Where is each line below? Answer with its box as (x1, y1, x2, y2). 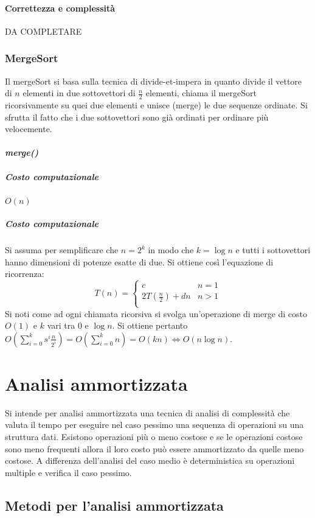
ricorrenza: (5, 267, 44, 280)
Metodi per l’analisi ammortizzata (5, 495, 224, 514)
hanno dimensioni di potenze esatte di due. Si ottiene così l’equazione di (5, 255, 274, 268)
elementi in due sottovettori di (22, 86, 136, 99)
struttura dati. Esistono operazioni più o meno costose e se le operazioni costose (5, 430, 303, 443)
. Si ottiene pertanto (112, 319, 188, 332)
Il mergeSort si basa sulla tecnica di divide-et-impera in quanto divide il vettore (5, 74, 302, 87)
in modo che (148, 243, 194, 256)
